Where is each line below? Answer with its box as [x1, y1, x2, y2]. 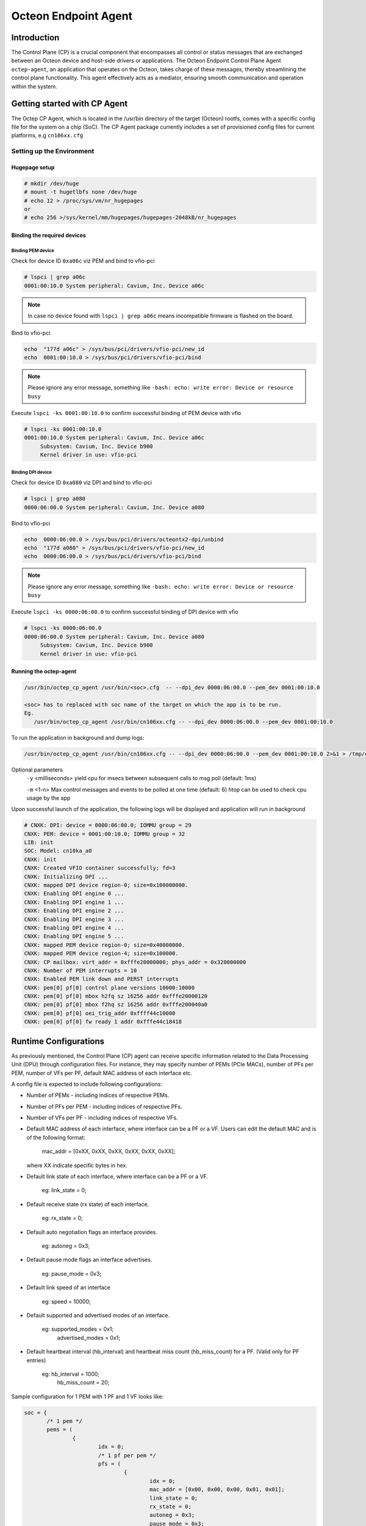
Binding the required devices [11, 232, 87, 239]
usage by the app [26, 794, 71, 801]
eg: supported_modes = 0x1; [41, 1325, 114, 1333]
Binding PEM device [11, 247, 54, 253]
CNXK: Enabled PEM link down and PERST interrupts [24, 975, 179, 983]
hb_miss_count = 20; [57, 1379, 110, 1386]
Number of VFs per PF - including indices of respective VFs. [26, 1114, 178, 1121]
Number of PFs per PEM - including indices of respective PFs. [26, 1102, 182, 1110]
